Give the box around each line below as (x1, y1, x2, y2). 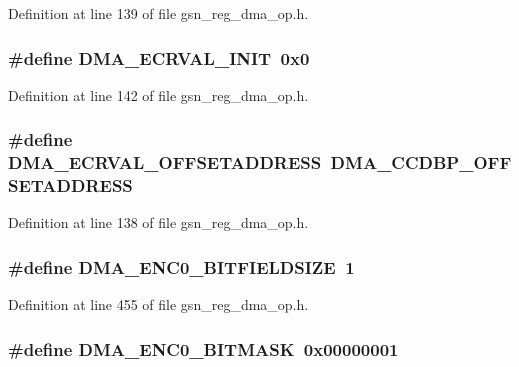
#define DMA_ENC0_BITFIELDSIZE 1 (8, 254, 355, 279)
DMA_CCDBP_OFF (330, 150, 512, 175)
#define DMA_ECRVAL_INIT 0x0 (8, 45, 310, 70)
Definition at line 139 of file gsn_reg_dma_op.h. (8, 3, 309, 23)
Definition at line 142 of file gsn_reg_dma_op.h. (8, 84, 309, 105)
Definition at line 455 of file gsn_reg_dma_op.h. (8, 294, 309, 315)
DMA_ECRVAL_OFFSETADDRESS (8, 150, 322, 175)
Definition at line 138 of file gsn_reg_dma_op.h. (8, 212, 309, 233)
